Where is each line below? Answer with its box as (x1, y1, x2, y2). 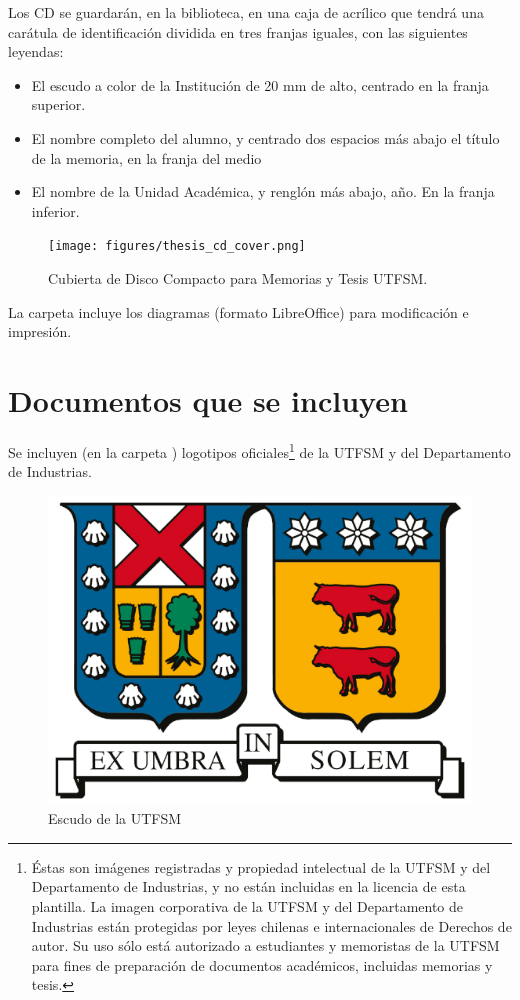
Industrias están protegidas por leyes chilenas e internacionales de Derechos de (31, 915, 512, 936)
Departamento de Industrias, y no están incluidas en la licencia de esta (31, 876, 466, 897)
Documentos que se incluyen (8, 379, 408, 420)
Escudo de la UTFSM (48, 808, 182, 829)
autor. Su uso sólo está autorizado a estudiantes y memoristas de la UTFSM (31, 935, 500, 956)
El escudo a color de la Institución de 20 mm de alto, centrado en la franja (31, 74, 489, 95)
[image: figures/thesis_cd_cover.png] (48, 239, 306, 254)
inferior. (31, 200, 80, 221)
